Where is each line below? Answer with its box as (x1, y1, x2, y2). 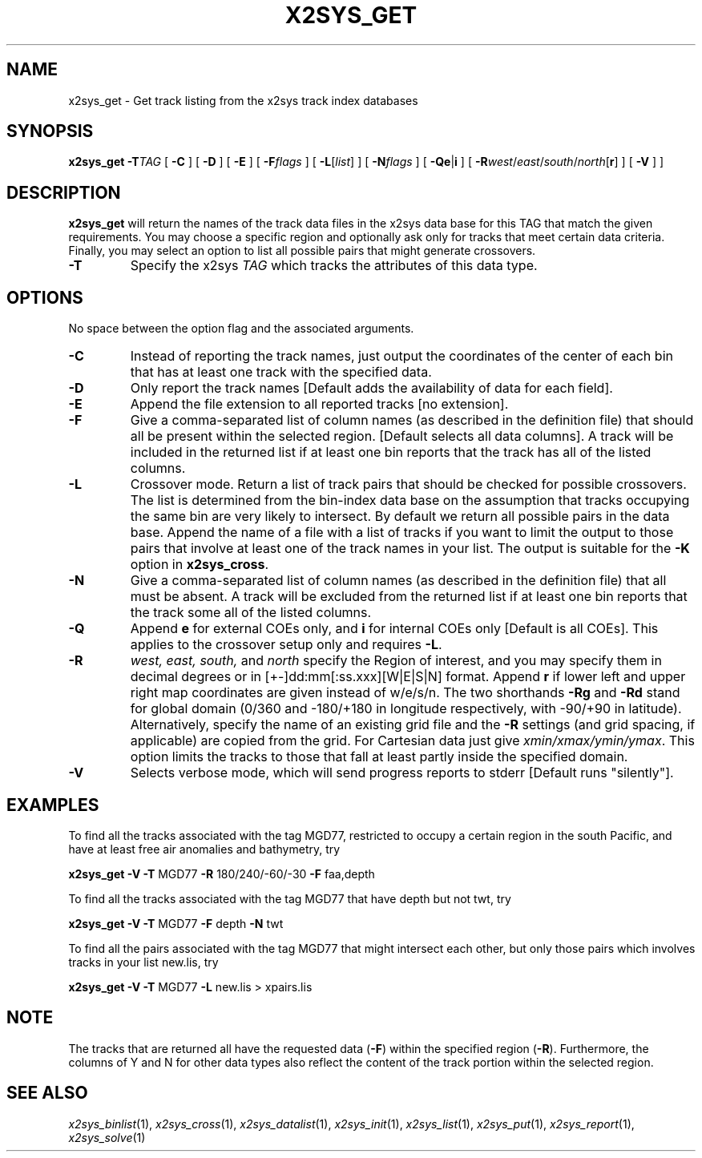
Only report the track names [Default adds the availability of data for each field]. (130, 380, 613, 397)
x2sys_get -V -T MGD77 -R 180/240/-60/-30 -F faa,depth (68, 866, 375, 881)
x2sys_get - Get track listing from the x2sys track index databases (68, 93, 418, 107)
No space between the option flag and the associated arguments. (68, 321, 414, 336)
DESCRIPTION (6, 182, 121, 203)
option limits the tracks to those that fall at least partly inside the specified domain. (130, 748, 628, 765)
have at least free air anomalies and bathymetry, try (68, 841, 341, 856)
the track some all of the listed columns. (130, 604, 372, 621)
